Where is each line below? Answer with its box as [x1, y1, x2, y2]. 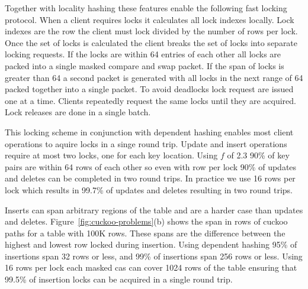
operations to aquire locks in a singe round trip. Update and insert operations [5, 137, 287, 150]
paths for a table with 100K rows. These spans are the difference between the [5, 226, 285, 239]
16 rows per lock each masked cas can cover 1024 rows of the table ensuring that [5, 261, 297, 274]
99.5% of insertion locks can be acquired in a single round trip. [5, 273, 233, 285]
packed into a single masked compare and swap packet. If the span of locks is [5, 59, 284, 72]
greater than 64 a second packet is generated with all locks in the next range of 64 [5, 71, 303, 83]
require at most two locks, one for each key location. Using [5, 149, 218, 161]
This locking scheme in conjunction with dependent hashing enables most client [5, 125, 294, 138]
